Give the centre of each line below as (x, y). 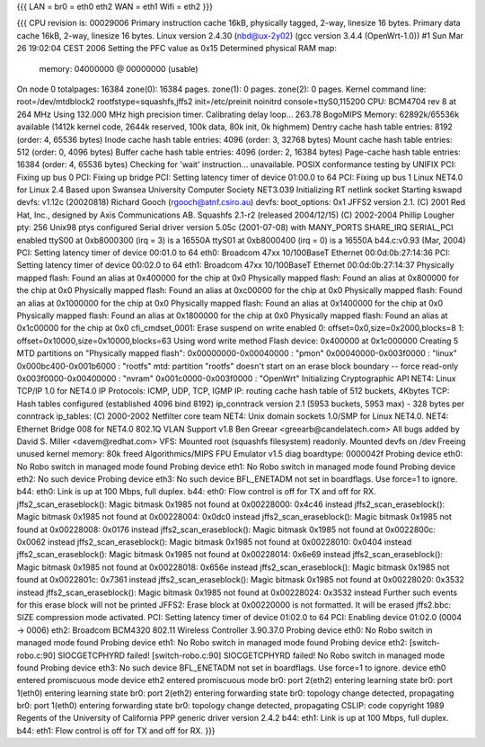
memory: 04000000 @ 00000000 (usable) (119, 68)
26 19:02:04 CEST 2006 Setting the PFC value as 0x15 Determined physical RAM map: (176, 49)
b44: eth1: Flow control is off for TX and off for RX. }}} (116, 730)
